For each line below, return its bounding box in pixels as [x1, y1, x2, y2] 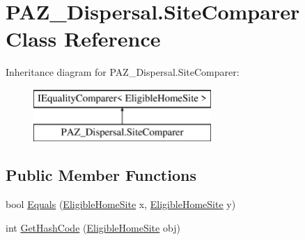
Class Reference [6, 24, 161, 53]
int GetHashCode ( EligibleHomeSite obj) [6, 220, 180, 234]
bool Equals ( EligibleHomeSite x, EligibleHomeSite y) [6, 197, 236, 211]
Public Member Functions [6, 164, 196, 186]
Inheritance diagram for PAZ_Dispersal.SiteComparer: [6, 65, 240, 79]
